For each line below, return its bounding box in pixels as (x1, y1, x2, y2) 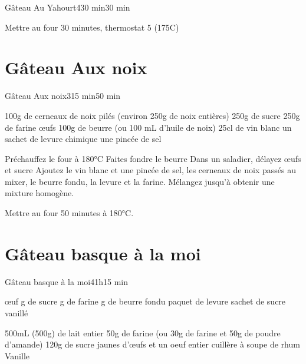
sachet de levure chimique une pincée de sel (5, 133, 162, 145)
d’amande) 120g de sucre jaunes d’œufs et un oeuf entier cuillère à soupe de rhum (5, 338, 300, 350)
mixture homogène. (5, 187, 74, 199)
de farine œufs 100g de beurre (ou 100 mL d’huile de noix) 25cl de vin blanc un (5, 121, 292, 133)
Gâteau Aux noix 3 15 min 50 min (5, 90, 121, 102)
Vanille (5, 349, 30, 362)
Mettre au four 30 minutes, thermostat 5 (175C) (5, 21, 179, 33)
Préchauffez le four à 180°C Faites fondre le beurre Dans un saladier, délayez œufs (5, 152, 301, 164)
